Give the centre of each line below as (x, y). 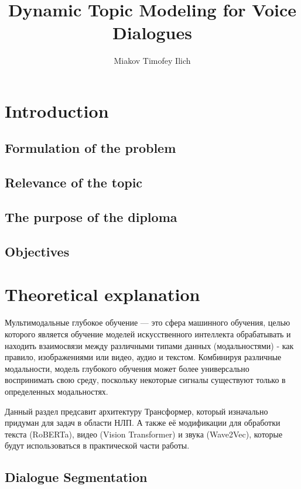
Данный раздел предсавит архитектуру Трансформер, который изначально (136, 411)
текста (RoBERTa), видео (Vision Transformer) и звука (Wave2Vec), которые (144, 434)
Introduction (57, 110)
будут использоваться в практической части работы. (97, 445)
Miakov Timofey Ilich (152, 61)
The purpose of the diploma (91, 217)
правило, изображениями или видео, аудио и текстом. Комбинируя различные (143, 357)
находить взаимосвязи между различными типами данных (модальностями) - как (149, 345)
